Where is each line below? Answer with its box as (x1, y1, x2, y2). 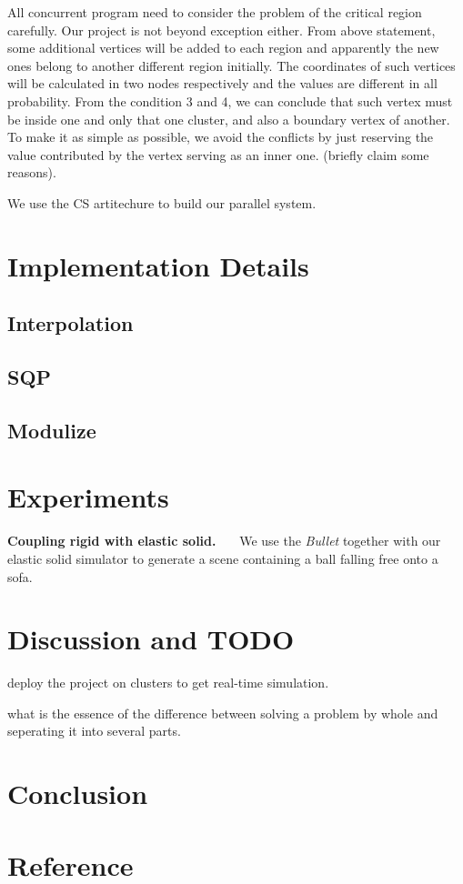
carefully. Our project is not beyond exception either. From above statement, (7, 20, 436, 39)
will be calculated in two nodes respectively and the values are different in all (7, 74, 438, 93)
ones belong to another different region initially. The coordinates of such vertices (7, 55, 456, 75)
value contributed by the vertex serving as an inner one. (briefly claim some (7, 145, 429, 164)
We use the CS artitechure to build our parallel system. (7, 193, 317, 212)
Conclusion (7, 775, 148, 812)
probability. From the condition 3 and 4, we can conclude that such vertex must (7, 91, 453, 110)
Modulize (7, 416, 96, 444)
